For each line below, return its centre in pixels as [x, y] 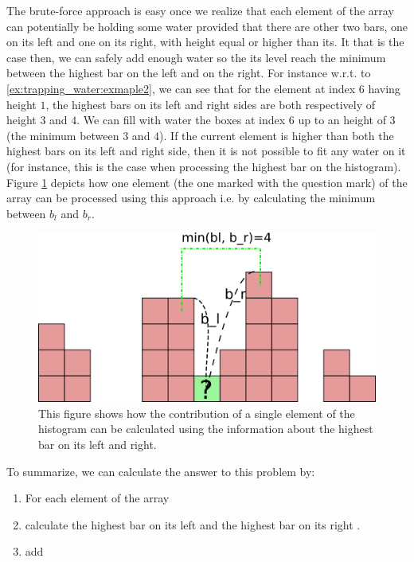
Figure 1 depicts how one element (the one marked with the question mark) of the [207, 182]
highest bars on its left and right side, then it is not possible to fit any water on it [206, 151]
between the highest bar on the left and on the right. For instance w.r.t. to [189, 73]
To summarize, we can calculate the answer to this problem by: [161, 471]
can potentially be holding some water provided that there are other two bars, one [207, 26]
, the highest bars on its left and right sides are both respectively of [211, 104]
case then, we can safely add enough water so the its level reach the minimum [196, 57]
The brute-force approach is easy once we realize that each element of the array [200, 10]
